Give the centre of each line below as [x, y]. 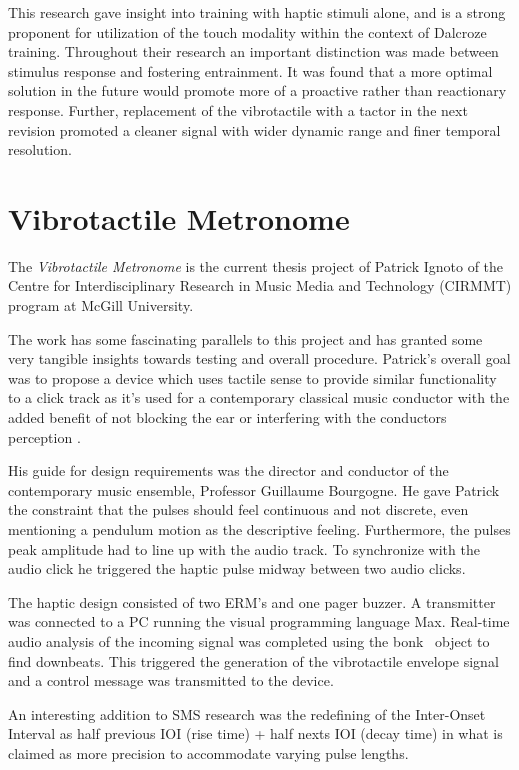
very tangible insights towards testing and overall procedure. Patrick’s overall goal [259, 358]
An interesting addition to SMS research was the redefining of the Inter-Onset [247, 713]
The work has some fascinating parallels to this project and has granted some [245, 338]
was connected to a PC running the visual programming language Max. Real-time [259, 621]
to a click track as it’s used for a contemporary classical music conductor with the [259, 397]
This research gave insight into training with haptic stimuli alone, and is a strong [257, 12]
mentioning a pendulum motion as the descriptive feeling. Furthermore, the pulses [259, 529]
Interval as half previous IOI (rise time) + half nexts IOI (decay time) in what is [255, 733]
